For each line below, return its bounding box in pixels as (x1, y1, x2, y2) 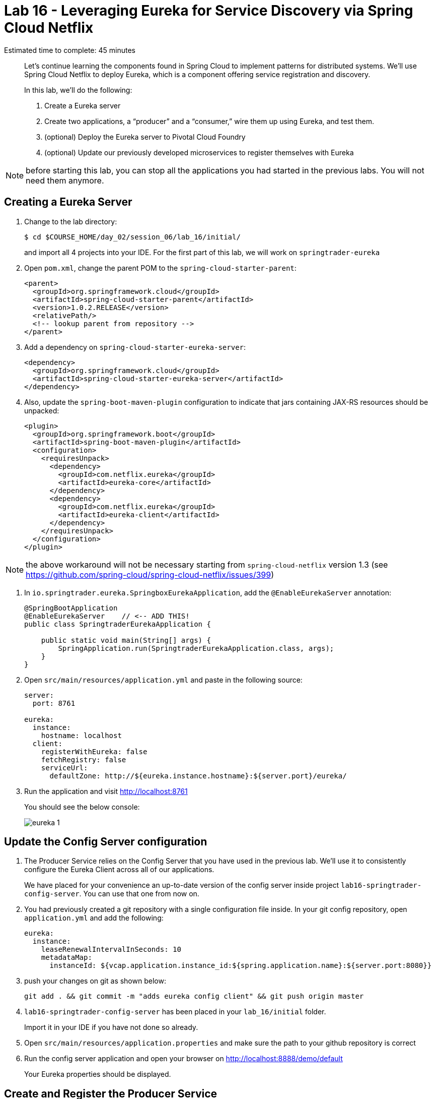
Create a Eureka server (44, 101, 121, 110)
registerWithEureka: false (41, 747, 148, 756)
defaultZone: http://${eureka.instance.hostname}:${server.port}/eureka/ (49, 771, 347, 780)
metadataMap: (41, 953, 92, 962)
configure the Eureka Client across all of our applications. (24, 865, 214, 874)
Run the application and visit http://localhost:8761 (24, 786, 188, 796)
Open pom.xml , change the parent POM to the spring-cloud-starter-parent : (24, 263, 297, 272)
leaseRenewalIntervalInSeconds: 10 (41, 945, 181, 954)
